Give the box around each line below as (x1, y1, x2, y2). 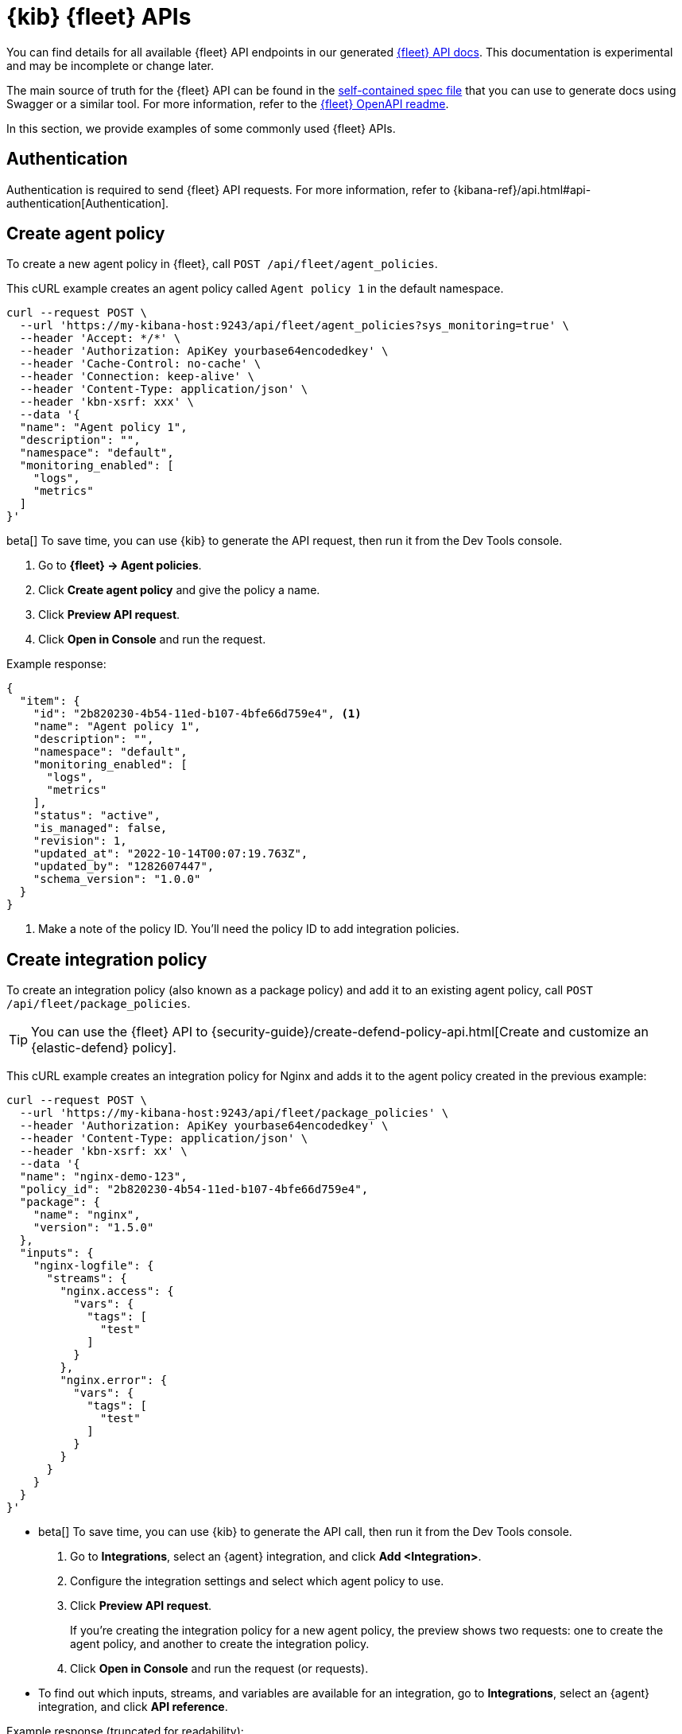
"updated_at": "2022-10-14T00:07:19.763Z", (33, 847, 308, 861)
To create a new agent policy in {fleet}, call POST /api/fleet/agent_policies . (6, 257, 438, 271)
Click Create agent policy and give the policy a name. (38, 583, 320, 597)
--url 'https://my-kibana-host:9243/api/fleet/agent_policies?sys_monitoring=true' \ (19, 319, 570, 332)
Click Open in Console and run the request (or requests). (70, 1662, 369, 1676)
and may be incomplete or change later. (6, 58, 215, 72)
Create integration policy (6, 949, 207, 970)
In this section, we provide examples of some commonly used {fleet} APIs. (6, 121, 396, 135)
